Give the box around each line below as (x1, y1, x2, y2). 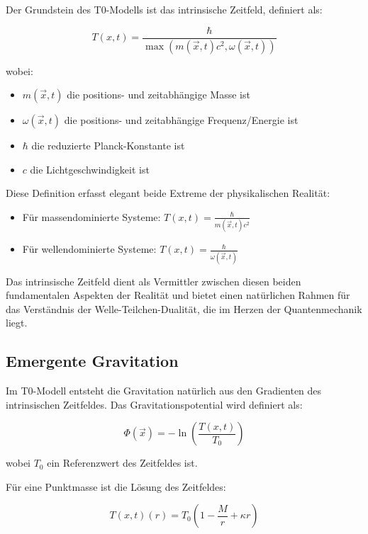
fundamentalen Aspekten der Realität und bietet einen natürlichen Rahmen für (6, 288, 350, 302)
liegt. (6, 315, 28, 330)
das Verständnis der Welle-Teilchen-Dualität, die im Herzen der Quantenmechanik (6, 301, 362, 316)
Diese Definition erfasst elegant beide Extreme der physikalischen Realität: (6, 186, 330, 200)
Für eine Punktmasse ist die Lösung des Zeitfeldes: (6, 479, 226, 494)
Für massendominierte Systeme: (22, 209, 161, 224)
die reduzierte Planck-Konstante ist (31, 138, 185, 153)
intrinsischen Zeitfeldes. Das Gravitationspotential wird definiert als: (6, 397, 303, 411)
